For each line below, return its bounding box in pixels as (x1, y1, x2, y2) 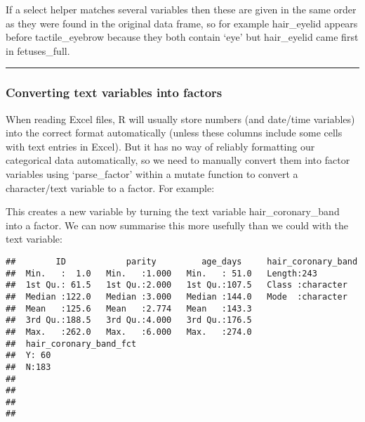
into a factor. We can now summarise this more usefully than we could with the (6, 217, 349, 232)
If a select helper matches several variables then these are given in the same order (6, 2, 357, 16)
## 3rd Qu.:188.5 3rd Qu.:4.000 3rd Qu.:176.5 (6, 315, 252, 326)
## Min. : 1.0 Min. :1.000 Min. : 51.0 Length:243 (6, 268, 317, 279)
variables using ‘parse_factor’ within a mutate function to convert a (6, 166, 298, 181)
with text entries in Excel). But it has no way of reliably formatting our (6, 139, 315, 153)
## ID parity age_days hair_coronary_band (6, 256, 358, 267)
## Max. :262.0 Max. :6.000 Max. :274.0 (6, 326, 252, 337)
